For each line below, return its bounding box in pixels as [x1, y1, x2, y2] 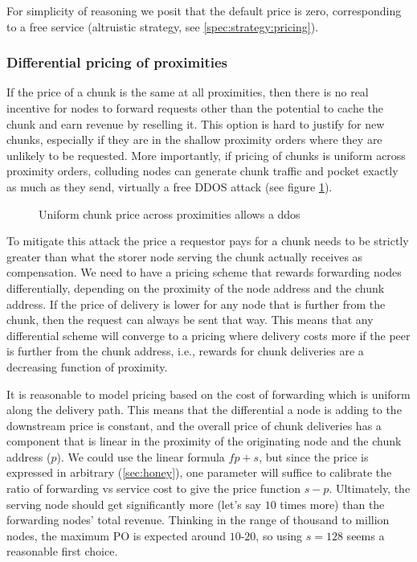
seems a [346, 527, 385, 544]
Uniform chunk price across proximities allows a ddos [39, 205, 300, 222]
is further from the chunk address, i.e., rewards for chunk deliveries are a [6, 343, 364, 359]
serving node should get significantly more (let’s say [6, 495, 262, 512]
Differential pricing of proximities [6, 52, 227, 72]
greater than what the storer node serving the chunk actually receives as [6, 248, 363, 265]
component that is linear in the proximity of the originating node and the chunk [6, 433, 402, 449]
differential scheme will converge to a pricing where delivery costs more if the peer [6, 326, 411, 343]
